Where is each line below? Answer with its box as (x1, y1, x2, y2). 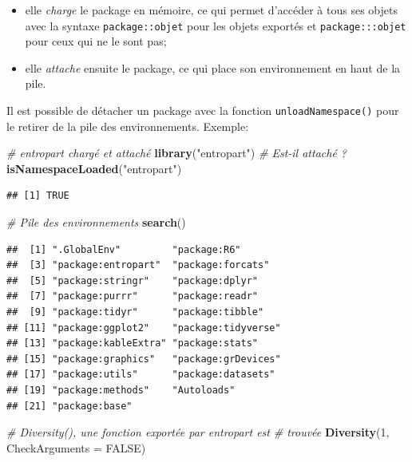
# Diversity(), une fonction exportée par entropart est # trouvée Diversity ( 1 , (6, 424, 390, 440)
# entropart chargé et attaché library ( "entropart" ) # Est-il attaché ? (6, 144, 347, 161)
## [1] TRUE (6, 190, 69, 202)
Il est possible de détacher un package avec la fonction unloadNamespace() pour (6, 102, 399, 119)
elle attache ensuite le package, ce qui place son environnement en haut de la (25, 59, 401, 76)
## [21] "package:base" (6, 400, 133, 412)
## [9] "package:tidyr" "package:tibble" (6, 306, 264, 318)
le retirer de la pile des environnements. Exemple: (6, 117, 249, 134)
